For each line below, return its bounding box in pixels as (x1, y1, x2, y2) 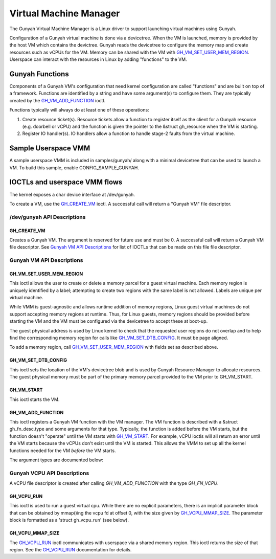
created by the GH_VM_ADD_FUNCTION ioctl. (9, 97, 106, 103)
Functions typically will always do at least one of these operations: (9, 107, 149, 113)
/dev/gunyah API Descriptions (9, 213, 86, 220)
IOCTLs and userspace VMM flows (9, 178, 123, 187)
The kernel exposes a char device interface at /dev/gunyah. (9, 191, 135, 197)
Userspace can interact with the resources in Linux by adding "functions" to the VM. (9, 56, 187, 62)
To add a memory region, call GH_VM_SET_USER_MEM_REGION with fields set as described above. (9, 344, 218, 350)
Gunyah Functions (9, 70, 69, 78)
